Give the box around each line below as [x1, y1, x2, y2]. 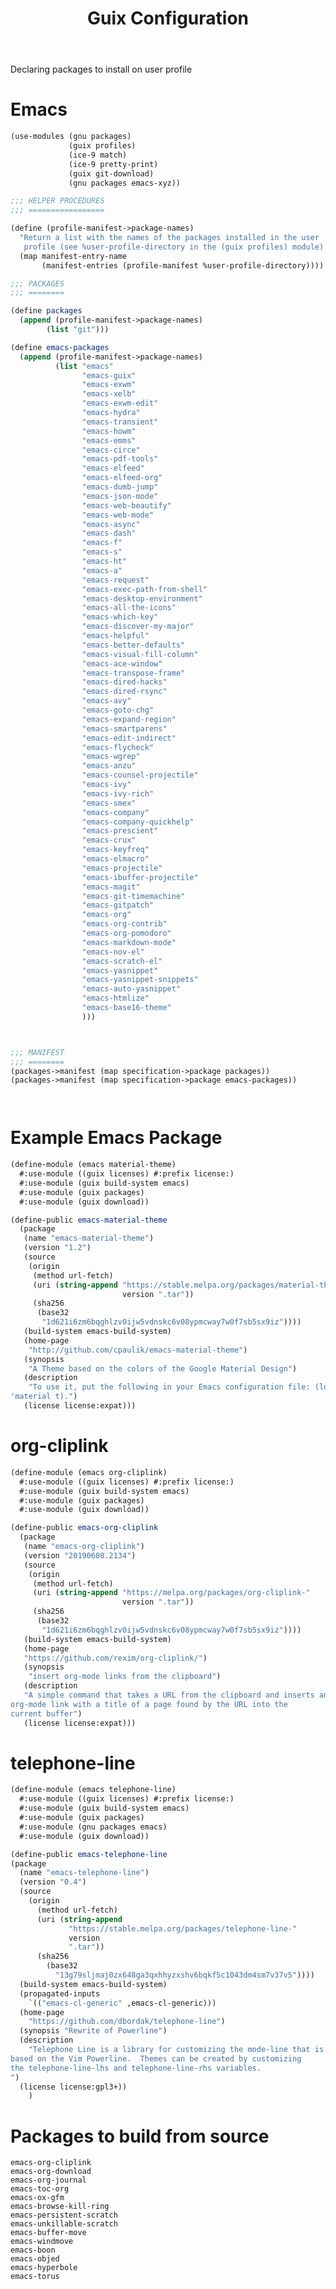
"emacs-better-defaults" [81, 640, 186, 650]
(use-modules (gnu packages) [10, 132, 132, 142]
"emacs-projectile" [81, 863, 163, 873]
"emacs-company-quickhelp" [81, 817, 195, 827]
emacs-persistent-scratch [10, 2210, 118, 2221]
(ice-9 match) [68, 150, 128, 160]
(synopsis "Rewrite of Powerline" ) [19, 2026, 168, 2036]
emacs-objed [10, 2254, 60, 2264]
